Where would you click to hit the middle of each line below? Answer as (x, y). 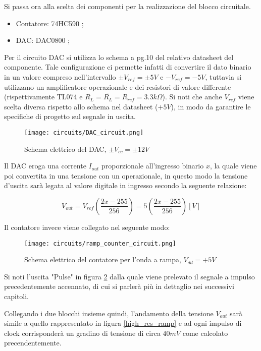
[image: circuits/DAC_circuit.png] (84, 132)
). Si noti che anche (192, 97)
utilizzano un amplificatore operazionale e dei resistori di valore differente (118, 86)
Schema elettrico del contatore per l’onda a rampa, (103, 259)
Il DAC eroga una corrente (45, 166)
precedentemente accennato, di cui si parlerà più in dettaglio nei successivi (119, 286)
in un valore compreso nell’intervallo (60, 76)
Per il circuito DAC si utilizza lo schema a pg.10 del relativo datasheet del (119, 57)
